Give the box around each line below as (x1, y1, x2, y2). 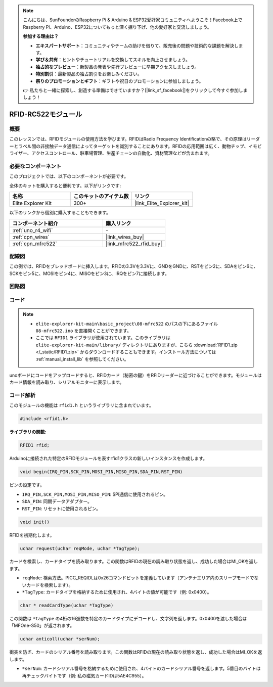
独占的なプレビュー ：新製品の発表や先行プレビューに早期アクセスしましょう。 (35, 64, 199, 70)
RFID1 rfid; (20, 442, 50, 448)
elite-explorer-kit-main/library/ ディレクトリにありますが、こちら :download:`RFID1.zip (35, 342, 238, 348)
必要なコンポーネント (9, 163, 62, 169)
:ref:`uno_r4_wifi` (12, 226, 53, 234)
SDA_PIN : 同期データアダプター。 (22, 498, 92, 505)
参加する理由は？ (23, 33, 59, 39)
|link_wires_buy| (105, 233, 144, 240)
